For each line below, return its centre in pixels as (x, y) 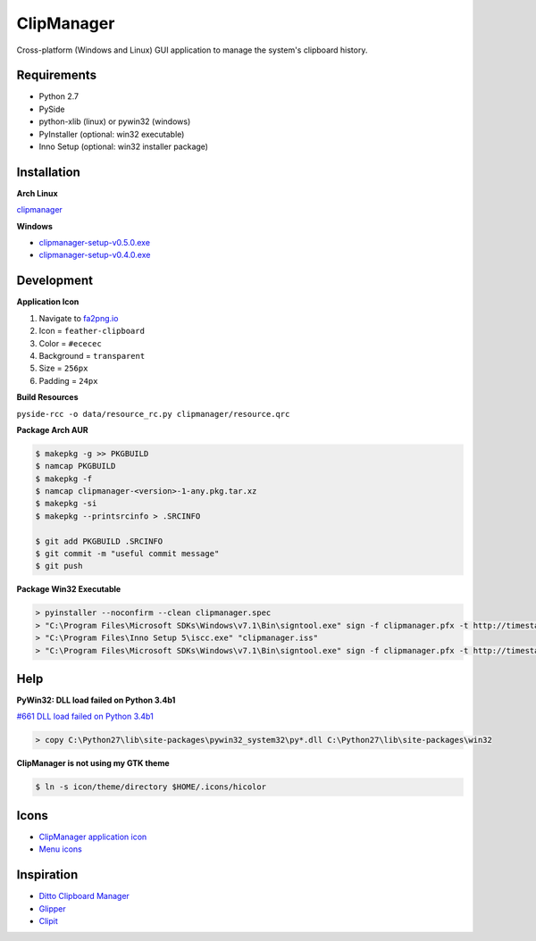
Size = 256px (63, 368)
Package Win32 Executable (69, 589)
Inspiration (47, 875)
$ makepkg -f (64, 479)
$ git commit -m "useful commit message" (127, 554)
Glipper (52, 908)
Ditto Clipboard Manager (84, 896)
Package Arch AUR (52, 429)
